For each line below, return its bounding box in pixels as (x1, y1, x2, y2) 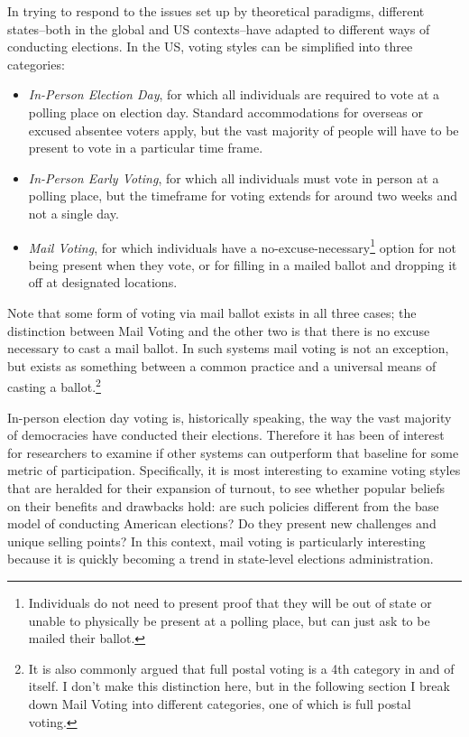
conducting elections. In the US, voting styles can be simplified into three (7, 37, 413, 56)
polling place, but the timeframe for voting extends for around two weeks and (28, 186, 457, 205)
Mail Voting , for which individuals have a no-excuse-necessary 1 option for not (28, 235, 456, 257)
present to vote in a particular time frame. (28, 138, 263, 157)
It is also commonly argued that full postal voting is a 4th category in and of (28, 658, 455, 677)
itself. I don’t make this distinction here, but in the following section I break (28, 676, 450, 695)
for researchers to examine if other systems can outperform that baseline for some (7, 443, 459, 462)
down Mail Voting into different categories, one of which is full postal (28, 694, 411, 713)
